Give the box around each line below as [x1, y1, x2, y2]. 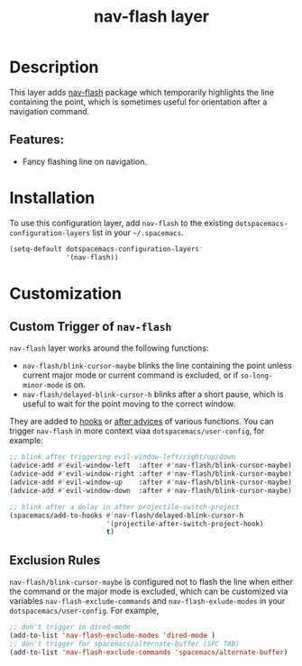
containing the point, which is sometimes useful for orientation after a [9, 96, 268, 107]
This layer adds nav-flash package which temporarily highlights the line [9, 87, 275, 97]
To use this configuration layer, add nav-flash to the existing [9, 217, 233, 228]
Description [9, 57, 99, 78]
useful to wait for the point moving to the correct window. [22, 398, 236, 409]
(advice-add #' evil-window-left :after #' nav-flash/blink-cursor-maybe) [9, 461, 293, 470]
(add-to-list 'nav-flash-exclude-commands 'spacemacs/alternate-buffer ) [9, 647, 288, 657]
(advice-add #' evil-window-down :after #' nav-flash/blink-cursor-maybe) [9, 486, 293, 495]
